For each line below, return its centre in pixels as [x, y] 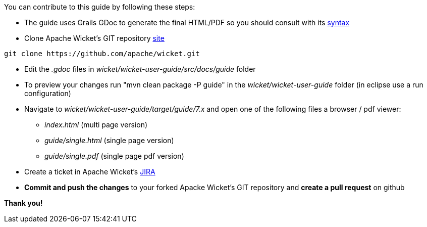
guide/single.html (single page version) [109, 140]
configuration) [48, 93]
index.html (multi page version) [96, 125]
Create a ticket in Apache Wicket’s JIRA [90, 172]
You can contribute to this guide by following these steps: [100, 7]
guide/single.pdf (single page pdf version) [114, 156]
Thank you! [23, 203]
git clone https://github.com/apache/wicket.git [102, 54]
